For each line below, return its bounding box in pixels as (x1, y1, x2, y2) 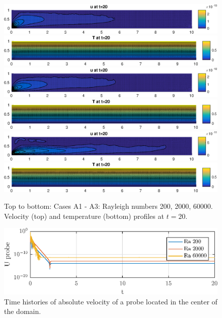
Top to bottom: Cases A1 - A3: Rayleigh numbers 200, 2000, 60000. (4, 201, 213, 211)
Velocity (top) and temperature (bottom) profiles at (4, 210, 164, 221)
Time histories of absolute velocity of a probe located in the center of (4, 296, 217, 306)
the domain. (4, 306, 41, 316)
